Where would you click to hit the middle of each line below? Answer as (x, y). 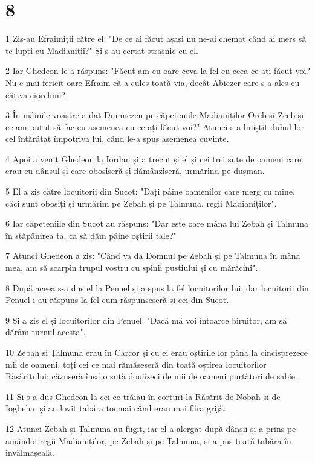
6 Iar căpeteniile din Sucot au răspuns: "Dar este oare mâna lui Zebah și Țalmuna (157, 223)
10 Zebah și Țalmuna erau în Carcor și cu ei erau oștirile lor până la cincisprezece (157, 352)
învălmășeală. (30, 452)
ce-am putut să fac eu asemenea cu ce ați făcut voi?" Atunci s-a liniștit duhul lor (155, 126)
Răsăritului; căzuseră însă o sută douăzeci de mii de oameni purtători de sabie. (151, 376)
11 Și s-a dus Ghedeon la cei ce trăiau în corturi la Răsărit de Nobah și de (143, 396)
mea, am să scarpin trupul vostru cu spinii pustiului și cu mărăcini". (132, 268)
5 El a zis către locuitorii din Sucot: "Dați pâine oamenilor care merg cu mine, (150, 191)
